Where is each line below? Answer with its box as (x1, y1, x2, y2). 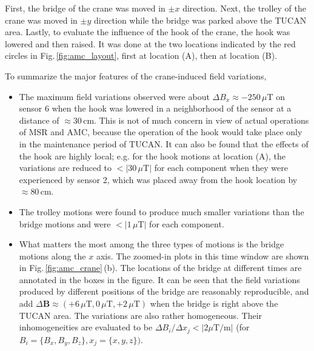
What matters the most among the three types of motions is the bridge (19, 238, 284, 250)
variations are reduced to (19, 161, 112, 174)
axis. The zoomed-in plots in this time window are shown (96, 249, 309, 262)
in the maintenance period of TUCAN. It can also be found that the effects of (19, 137, 309, 150)
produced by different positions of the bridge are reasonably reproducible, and (19, 285, 309, 298)
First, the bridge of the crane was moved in (5, 2, 165, 14)
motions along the (19, 249, 86, 262)
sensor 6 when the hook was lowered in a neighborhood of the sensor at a (19, 102, 292, 115)
